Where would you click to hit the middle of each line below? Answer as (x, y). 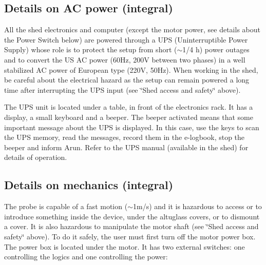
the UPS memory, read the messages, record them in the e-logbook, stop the (125, 137)
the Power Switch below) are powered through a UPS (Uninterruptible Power (126, 39)
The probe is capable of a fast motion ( (66, 206)
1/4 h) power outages (216, 49)
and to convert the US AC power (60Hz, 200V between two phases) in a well (125, 59)
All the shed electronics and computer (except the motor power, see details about (132, 29)
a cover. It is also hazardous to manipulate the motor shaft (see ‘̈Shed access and (131, 226)
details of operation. (36, 157)
